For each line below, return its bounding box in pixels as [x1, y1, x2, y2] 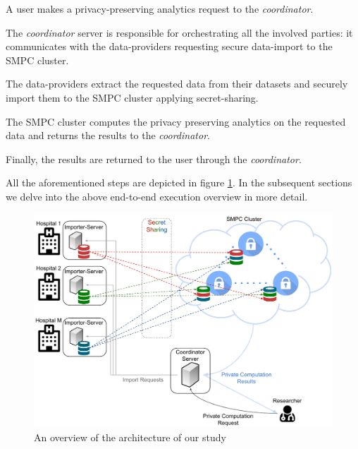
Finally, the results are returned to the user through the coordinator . [6, 151, 302, 166]
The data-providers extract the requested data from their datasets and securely [6, 76, 348, 91]
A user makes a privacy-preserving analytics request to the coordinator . [6, 1, 314, 16]
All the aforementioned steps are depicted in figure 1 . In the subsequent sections [6, 175, 352, 190]
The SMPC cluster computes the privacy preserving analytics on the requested [6, 114, 346, 128]
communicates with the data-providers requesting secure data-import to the [6, 39, 333, 54]
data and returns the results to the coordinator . [6, 128, 210, 143]
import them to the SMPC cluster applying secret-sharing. [6, 90, 259, 104]
